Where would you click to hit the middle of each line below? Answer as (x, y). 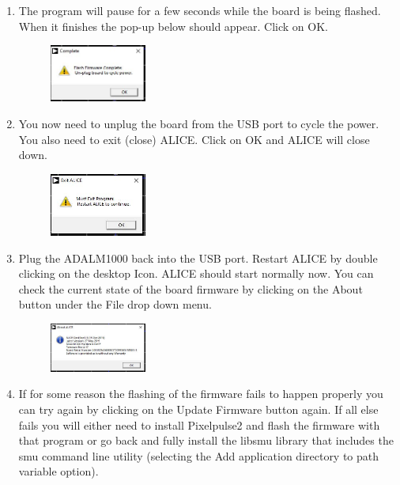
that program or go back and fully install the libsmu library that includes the (206, 440)
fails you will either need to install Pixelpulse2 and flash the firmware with (199, 424)
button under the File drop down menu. (115, 304)
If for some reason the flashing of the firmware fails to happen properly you (201, 394)
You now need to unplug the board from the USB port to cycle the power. (199, 123)
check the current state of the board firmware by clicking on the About (191, 288)
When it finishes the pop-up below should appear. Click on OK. (173, 26)
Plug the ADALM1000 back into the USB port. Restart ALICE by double (198, 258)
